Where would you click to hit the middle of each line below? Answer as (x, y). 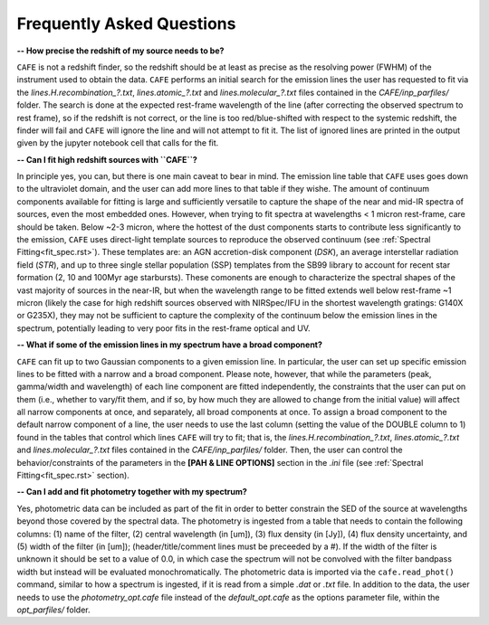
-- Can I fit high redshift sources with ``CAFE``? (107, 159)
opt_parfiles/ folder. (53, 610)
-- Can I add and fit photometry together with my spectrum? (132, 492)
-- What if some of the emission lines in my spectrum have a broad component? (170, 345)
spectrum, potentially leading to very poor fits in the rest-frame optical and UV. (164, 328)
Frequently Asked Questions (126, 24)
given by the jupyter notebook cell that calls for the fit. (118, 143)
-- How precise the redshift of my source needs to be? (120, 51)
